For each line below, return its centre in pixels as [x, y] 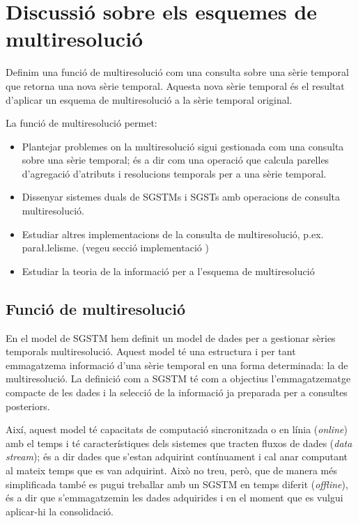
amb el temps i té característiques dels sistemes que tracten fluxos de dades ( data [179, 443]
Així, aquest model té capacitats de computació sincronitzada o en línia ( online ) [177, 429]
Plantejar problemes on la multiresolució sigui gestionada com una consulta [183, 146]
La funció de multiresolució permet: [81, 123]
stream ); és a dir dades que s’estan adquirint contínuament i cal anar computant [177, 456]
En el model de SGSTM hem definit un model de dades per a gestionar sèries [171, 337]
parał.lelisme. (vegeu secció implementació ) [115, 248]
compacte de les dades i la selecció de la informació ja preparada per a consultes [177, 392]
